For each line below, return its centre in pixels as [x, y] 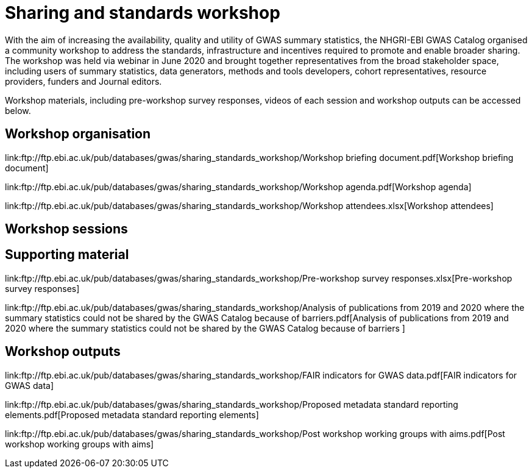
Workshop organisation [78, 134]
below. [18, 110]
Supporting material [67, 255]
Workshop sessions [66, 229]
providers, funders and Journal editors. [83, 81]
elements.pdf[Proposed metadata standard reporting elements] [132, 414]
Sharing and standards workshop [143, 13]
